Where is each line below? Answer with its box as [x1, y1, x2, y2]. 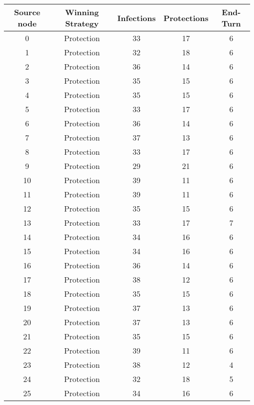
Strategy [65, 18, 99, 29]
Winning [65, 6, 99, 18]
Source [14, 6, 41, 18]
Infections [117, 12, 156, 24]
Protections [163, 12, 209, 24]
